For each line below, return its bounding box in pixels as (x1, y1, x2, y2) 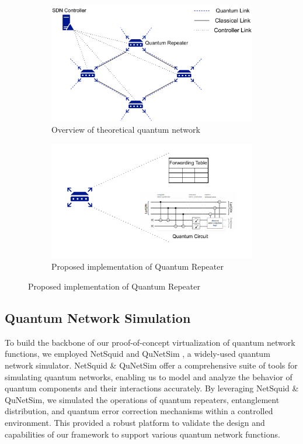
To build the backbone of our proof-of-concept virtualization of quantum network (5, 336, 295, 348)
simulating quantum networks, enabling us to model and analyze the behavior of (5, 370, 292, 383)
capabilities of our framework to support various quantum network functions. (5, 428, 280, 440)
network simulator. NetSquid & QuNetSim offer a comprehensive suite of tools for (5, 359, 298, 371)
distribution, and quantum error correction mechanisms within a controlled (5, 405, 273, 417)
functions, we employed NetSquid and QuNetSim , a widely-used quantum (5, 347, 270, 360)
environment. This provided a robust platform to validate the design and (5, 417, 265, 429)
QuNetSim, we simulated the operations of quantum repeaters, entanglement (5, 393, 280, 405)
